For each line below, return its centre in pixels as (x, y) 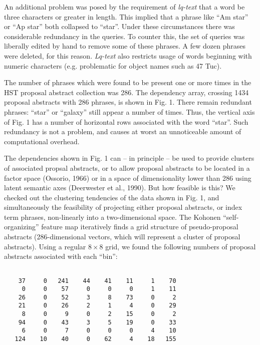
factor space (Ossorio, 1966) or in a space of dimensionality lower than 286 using (128, 178)
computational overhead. (42, 141)
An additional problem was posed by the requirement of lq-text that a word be (124, 7)
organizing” (22, 227)
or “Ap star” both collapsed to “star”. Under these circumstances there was (119, 26)
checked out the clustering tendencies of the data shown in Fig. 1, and (112, 197)
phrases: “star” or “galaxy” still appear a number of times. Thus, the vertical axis (129, 111)
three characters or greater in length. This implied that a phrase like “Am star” (126, 16)
